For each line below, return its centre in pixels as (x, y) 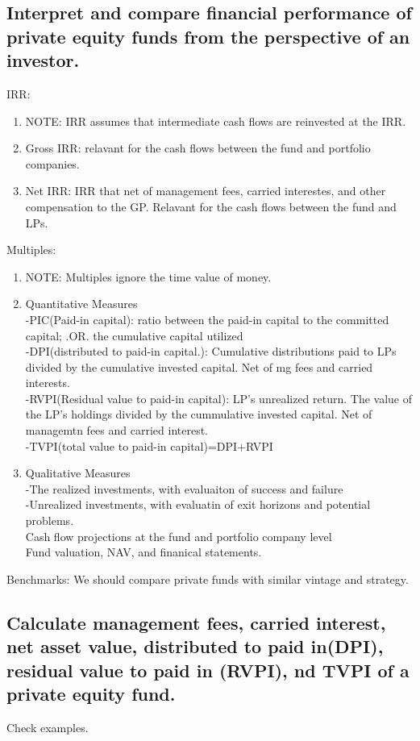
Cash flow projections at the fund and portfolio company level (179, 536)
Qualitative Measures (78, 473)
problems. (50, 520)
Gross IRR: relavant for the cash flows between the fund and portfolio (198, 148)
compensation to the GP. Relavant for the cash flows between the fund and (211, 206)
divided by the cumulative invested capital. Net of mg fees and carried (199, 366)
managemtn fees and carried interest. (116, 430)
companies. (52, 163)
